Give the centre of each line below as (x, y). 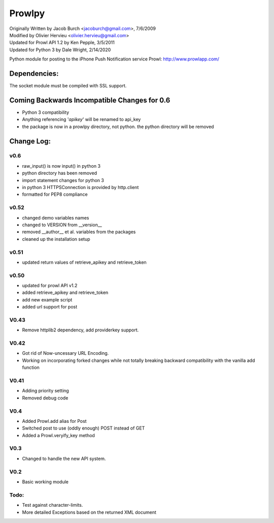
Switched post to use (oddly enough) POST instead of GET (83, 428)
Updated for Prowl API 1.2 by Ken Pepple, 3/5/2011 (62, 43)
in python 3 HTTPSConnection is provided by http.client (80, 188)
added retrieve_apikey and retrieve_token (65, 293)
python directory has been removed (60, 173)
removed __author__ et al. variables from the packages (79, 232)
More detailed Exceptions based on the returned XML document (89, 512)
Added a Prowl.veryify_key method (58, 435)
